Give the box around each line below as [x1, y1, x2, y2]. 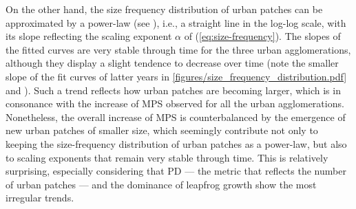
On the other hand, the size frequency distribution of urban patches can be [6, 2, 323, 16]
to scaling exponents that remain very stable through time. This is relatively [6, 150, 328, 164]
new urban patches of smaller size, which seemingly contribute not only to [6, 123, 318, 137]
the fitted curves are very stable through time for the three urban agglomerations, [6, 42, 351, 56]
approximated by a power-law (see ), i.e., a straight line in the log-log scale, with [6, 15, 346, 30]
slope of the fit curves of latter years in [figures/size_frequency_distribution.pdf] [6, 69, 347, 83]
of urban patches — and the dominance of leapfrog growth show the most [6, 177, 317, 191]
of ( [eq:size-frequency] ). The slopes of [184, 29, 341, 43]
